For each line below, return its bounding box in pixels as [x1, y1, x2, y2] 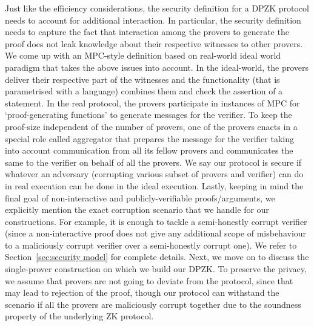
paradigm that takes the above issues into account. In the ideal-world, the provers [5, 60, 309, 73]
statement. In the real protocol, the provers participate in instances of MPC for [5, 96, 300, 109]
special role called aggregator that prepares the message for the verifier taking [5, 132, 294, 145]
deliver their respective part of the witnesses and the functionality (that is [5, 73, 280, 85]
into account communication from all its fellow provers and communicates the [5, 144, 293, 157]
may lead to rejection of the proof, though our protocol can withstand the [5, 286, 279, 299]
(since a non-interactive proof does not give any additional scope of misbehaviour [5, 227, 307, 240]
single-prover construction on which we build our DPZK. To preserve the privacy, [5, 262, 307, 275]
